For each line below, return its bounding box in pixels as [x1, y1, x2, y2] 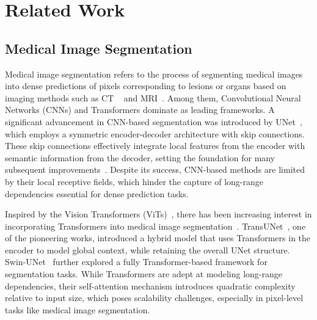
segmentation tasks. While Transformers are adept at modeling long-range [5, 267, 283, 280]
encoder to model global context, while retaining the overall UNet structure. [5, 243, 290, 256]
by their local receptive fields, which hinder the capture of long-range [5, 175, 264, 187]
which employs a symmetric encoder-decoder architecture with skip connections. [5, 127, 305, 140]
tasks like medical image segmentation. [5, 303, 150, 316]
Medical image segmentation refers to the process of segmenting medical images [5, 67, 303, 80]
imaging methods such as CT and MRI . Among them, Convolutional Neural [5, 91, 301, 104]
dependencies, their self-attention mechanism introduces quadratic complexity [5, 279, 296, 292]
